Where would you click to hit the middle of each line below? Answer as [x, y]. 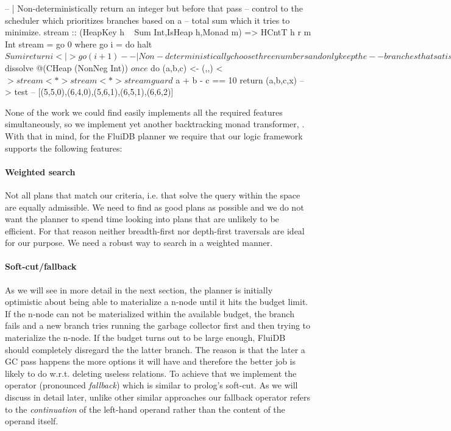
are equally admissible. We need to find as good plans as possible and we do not [154, 207]
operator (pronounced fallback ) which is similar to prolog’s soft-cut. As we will [151, 385]
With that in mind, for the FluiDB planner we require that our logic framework [154, 135]
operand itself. [32, 421]
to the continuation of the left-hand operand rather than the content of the [145, 409]
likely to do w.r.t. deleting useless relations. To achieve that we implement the [151, 373]
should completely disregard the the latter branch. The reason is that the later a [155, 349]
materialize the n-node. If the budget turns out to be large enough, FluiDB [145, 338]
